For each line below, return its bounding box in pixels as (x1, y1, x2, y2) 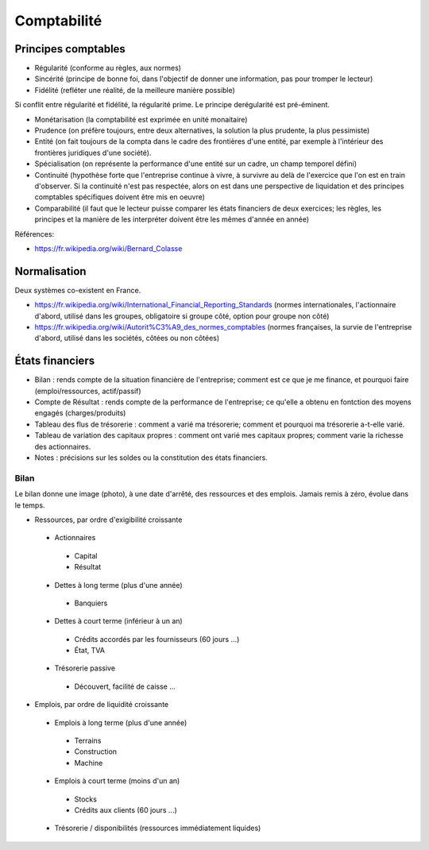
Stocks (74, 794, 97, 804)
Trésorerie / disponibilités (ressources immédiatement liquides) (54, 823, 261, 833)
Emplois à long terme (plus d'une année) (54, 717, 187, 727)
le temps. (14, 500, 45, 510)
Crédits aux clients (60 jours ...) (74, 805, 178, 814)
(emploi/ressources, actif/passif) (34, 386, 142, 396)
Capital (74, 551, 98, 560)
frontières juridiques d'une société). (34, 148, 152, 157)
